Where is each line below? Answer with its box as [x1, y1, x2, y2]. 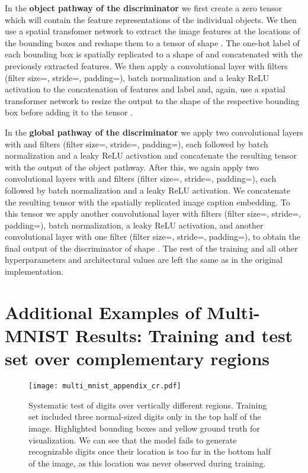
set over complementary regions [5, 346, 270, 371]
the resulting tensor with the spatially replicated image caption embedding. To [5, 195, 290, 208]
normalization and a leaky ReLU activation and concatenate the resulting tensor [5, 149, 297, 162]
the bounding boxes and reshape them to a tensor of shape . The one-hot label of [5, 36, 300, 49]
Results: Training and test [75, 323, 293, 347]
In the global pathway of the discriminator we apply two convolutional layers [5, 126, 303, 138]
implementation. [5, 265, 64, 278]
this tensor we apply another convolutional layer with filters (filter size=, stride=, [5, 207, 301, 220]
